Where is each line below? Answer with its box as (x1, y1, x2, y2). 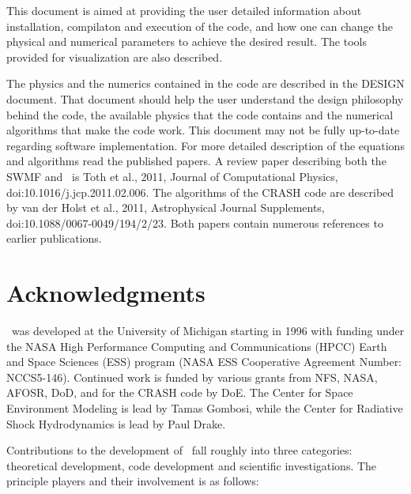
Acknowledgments (6, 277, 205, 309)
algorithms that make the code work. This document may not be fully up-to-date (6, 122, 400, 138)
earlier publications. (6, 230, 102, 247)
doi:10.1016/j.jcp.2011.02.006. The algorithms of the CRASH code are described (6, 183, 394, 200)
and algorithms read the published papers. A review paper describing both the (6, 153, 386, 169)
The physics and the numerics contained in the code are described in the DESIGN (6, 75, 405, 92)
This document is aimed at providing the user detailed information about (6, 2, 362, 18)
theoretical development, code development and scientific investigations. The (6, 457, 377, 473)
